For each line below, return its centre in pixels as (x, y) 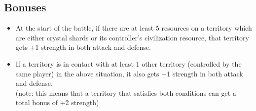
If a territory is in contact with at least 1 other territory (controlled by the (128, 63)
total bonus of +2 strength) (57, 102)
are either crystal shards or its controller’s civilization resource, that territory (132, 37)
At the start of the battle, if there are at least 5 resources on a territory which (134, 28)
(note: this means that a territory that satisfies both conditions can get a (126, 92)
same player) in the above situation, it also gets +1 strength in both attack (129, 73)
